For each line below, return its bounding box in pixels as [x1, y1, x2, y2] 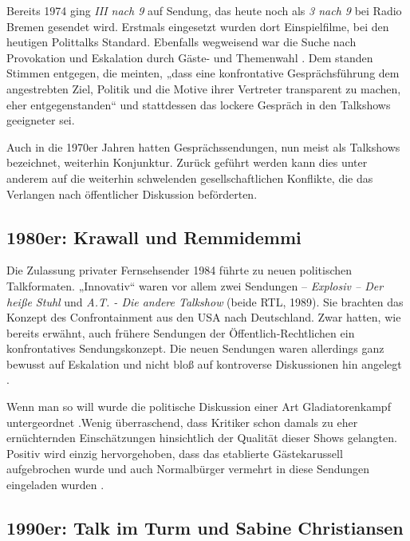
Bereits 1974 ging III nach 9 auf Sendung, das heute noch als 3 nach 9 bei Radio [6, 2, 402, 18]
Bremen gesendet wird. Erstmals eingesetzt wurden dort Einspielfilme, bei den [6, 18, 389, 34]
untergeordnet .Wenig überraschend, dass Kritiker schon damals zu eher [6, 413, 358, 430]
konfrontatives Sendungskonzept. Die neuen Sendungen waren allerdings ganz [6, 340, 384, 357]
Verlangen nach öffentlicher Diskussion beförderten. [6, 185, 258, 202]
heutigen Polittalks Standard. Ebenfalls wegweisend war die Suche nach [6, 34, 357, 50]
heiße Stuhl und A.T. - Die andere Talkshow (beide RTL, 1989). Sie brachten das [6, 293, 404, 310]
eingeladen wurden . [6, 476, 104, 493]
